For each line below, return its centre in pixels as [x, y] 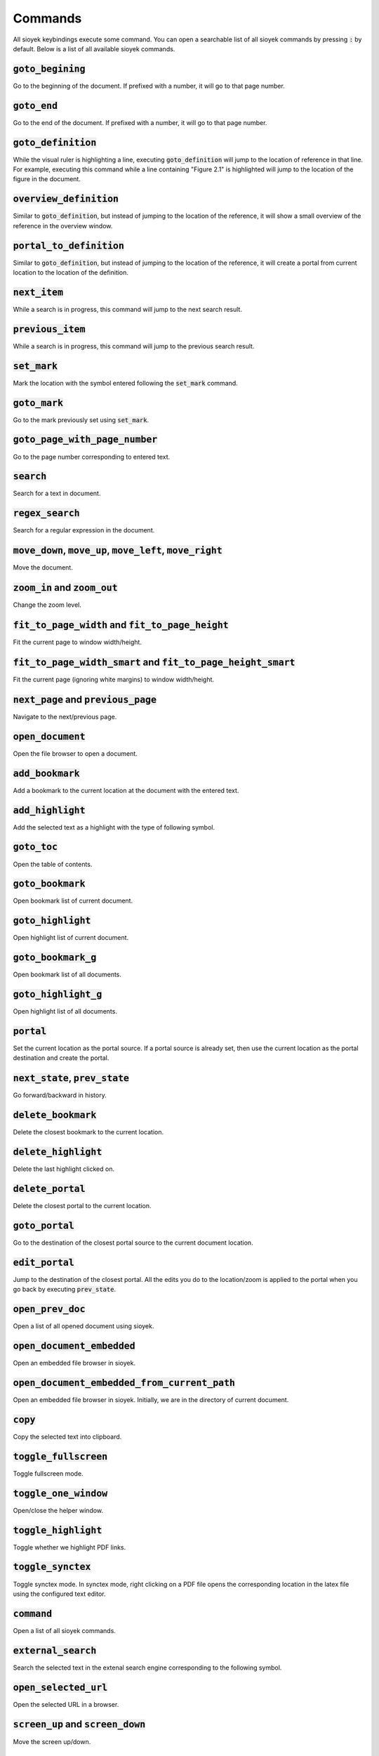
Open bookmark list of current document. [73, 901]
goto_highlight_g [58, 995]
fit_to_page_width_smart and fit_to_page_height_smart [154, 662]
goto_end [35, 106]
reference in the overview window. [63, 225]
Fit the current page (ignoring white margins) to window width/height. [113, 679]
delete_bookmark [55, 1115]
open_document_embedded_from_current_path [124, 1383]
